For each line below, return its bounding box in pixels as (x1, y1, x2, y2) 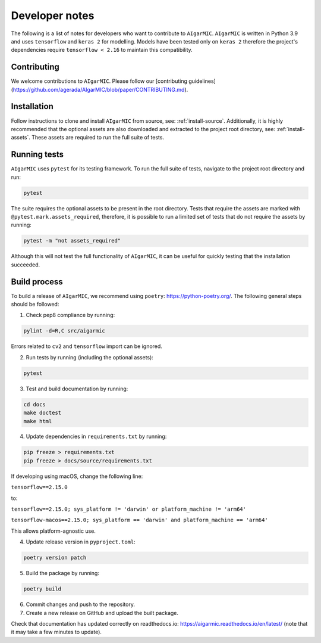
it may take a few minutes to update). (11, 629, 102, 636)
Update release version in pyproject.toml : (26, 538, 136, 545)
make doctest (23, 409, 62, 417)
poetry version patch (23, 554, 87, 561)
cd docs (23, 401, 46, 408)
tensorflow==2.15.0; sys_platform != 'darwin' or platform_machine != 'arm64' (11, 506, 247, 512)
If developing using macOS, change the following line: (11, 473, 143, 480)
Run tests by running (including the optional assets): (26, 353, 154, 361)
